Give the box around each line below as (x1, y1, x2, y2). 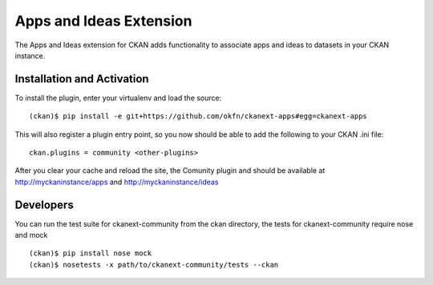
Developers (14, 198, 74, 211)
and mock (14, 231, 48, 240)
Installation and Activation (14, 72, 149, 86)
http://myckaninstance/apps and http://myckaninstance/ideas (14, 177, 219, 187)
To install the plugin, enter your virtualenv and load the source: (14, 93, 222, 102)
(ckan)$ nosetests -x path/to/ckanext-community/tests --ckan (29, 260, 279, 269)
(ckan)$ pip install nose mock (29, 249, 152, 258)
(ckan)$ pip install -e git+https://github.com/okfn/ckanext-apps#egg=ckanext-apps (29, 112, 368, 121)
